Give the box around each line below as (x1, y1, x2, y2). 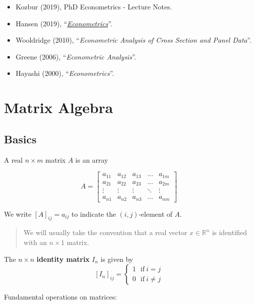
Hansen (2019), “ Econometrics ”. (15, 18, 113, 28)
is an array (75, 154, 108, 165)
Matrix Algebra (4, 97, 113, 118)
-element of (138, 208, 173, 219)
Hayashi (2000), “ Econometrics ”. (15, 68, 114, 78)
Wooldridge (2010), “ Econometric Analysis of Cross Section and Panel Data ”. (15, 35, 252, 45)
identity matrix (36, 253, 90, 264)
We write (4, 208, 32, 219)
